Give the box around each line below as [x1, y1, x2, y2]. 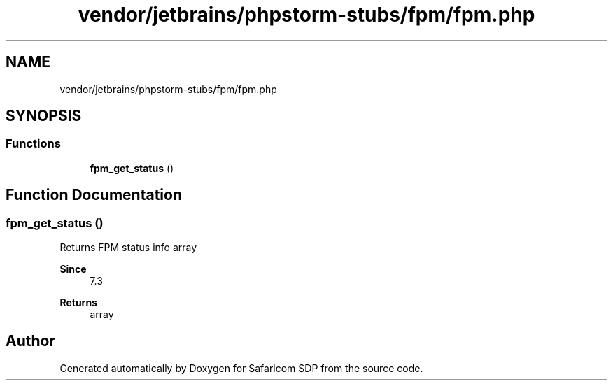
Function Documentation [6, 186, 182, 204]
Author [6, 332, 55, 350]
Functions [6, 136, 61, 151]
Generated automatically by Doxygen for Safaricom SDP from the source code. [59, 362, 423, 374]
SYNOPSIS [6, 107, 82, 125]
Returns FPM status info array [59, 241, 197, 254]
